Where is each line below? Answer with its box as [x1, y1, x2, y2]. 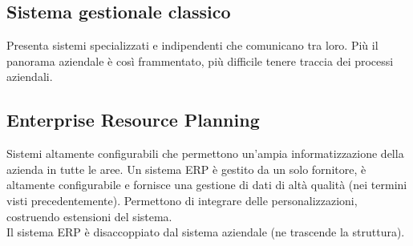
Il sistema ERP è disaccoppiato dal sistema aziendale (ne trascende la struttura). [6, 224, 405, 240]
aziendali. [6, 68, 53, 85]
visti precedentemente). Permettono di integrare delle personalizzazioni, [6, 192, 358, 208]
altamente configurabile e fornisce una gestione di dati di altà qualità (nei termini [6, 176, 407, 193]
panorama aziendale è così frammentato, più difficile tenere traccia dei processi [6, 52, 394, 69]
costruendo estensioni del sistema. [6, 208, 172, 224]
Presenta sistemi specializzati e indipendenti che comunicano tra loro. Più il [6, 37, 379, 54]
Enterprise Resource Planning [6, 107, 260, 132]
